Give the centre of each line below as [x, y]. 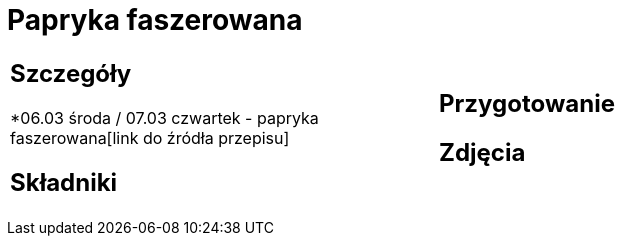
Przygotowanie [527, 103]
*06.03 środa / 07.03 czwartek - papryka [164, 117]
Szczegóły [71, 73]
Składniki [64, 182]
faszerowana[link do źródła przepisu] [150, 137]
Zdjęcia [482, 152]
